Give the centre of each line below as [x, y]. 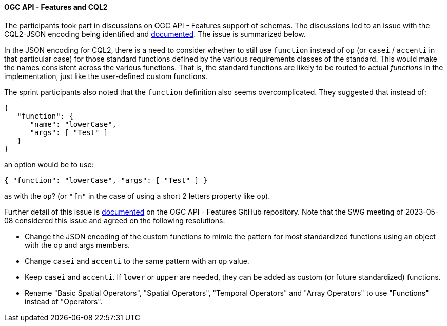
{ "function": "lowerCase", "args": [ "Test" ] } [106, 180]
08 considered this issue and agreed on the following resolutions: [115, 220]
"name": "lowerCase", [73, 124]
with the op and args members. [77, 245]
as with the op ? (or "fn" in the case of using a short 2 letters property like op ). [137, 196]
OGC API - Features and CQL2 [56, 7]
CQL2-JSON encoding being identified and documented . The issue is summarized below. [155, 34]
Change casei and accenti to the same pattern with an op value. [137, 261]
